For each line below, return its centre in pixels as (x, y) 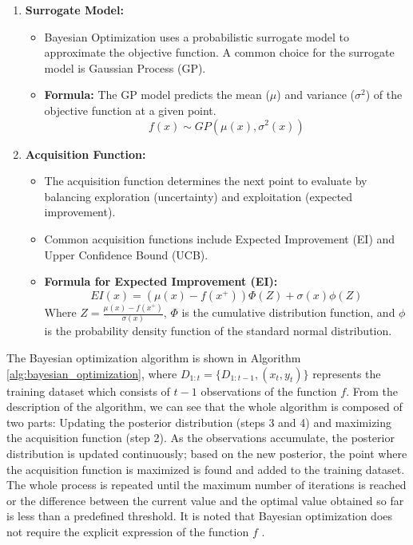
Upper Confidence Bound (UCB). (126, 254)
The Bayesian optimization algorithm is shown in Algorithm (154, 357)
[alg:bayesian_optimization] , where (92, 373)
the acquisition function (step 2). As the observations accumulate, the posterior (201, 438)
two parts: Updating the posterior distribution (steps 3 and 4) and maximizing (199, 422)
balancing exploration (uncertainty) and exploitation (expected (199, 196)
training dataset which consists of (88, 391)
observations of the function (269, 391)
